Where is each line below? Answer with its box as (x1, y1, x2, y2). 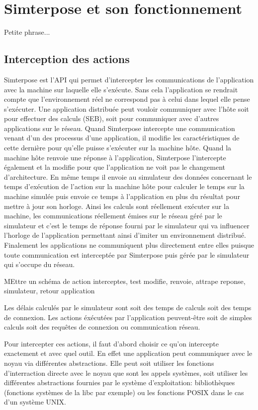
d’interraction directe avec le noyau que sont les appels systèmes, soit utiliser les (4, 367, 248, 378)
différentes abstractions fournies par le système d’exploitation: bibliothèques (4, 377, 235, 388)
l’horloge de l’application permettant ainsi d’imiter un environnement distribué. (4, 230, 246, 240)
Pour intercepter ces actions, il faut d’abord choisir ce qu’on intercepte (4, 338, 219, 348)
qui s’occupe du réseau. (4, 259, 75, 270)
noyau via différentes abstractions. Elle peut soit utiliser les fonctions (4, 357, 214, 368)
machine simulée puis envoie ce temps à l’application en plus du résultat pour (4, 191, 240, 202)
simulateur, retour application (4, 285, 95, 296)
